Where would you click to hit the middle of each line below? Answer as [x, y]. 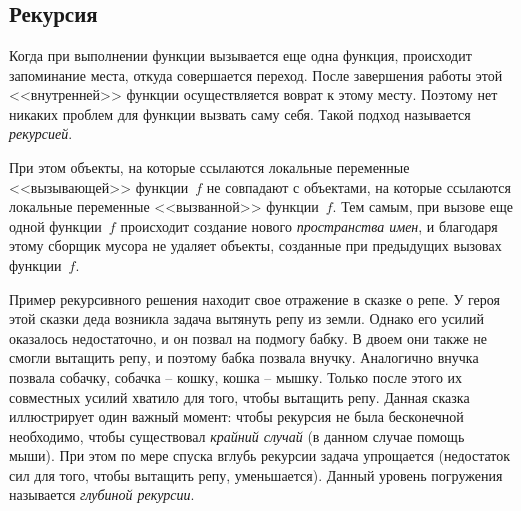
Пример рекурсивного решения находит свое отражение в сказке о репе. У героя [254, 298]
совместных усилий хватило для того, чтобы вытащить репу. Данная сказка [239, 396]
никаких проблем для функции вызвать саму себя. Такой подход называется [240, 113]
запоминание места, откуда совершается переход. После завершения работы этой [256, 74]
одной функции [55, 225]
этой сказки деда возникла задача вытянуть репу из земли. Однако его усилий [247, 318]
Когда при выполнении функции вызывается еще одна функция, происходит [240, 55]
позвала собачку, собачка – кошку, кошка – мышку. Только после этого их [236, 376]
